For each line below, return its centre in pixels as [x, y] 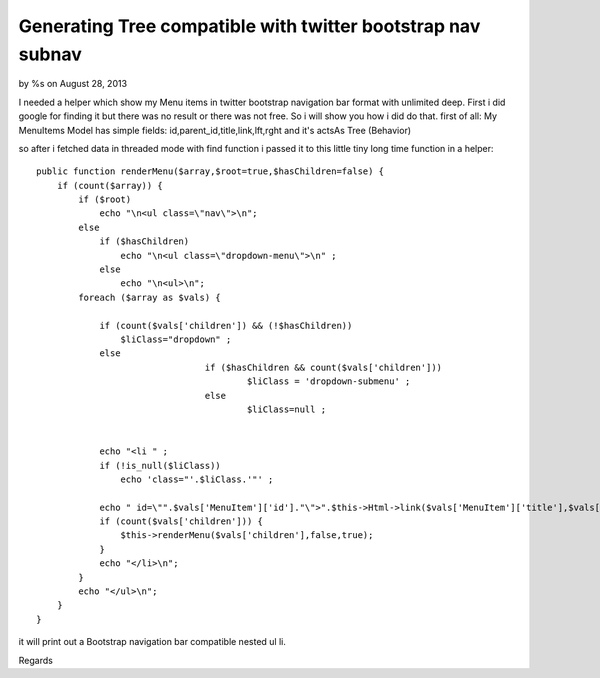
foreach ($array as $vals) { [150, 297]
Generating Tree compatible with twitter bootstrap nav [249, 26]
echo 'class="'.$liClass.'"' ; [197, 479]
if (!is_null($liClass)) [160, 465]
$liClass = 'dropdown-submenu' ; [328, 381]
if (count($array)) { [110, 185]
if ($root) [105, 199]
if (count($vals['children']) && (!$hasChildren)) [226, 325]
